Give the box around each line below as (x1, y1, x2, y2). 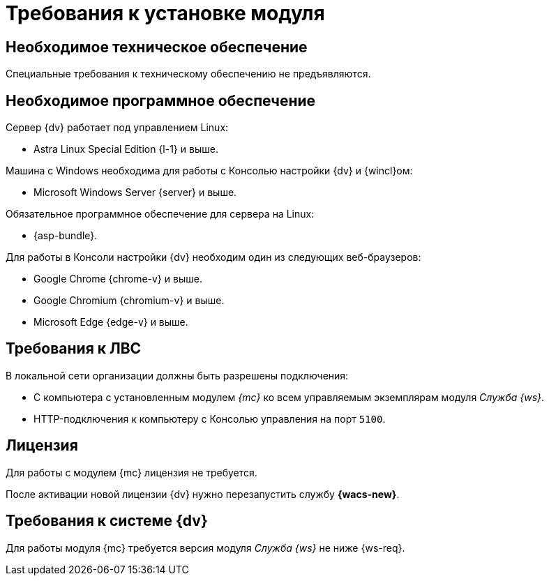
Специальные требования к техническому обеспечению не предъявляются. (6, 68, 371, 80)
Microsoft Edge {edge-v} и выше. (33, 316, 188, 329)
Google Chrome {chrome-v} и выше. (33, 273, 202, 285)
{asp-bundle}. (33, 229, 98, 242)
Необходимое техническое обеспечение (6, 38, 308, 56)
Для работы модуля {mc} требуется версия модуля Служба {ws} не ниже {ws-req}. (6, 541, 405, 554)
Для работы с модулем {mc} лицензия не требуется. (6, 466, 257, 478)
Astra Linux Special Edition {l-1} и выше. (33, 143, 218, 156)
